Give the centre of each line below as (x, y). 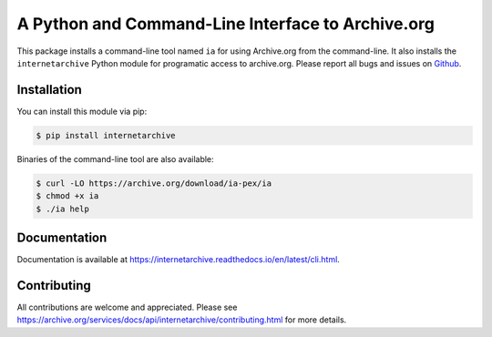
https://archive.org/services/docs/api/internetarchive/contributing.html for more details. (182, 320)
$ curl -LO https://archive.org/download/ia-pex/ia (154, 183)
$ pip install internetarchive (106, 135)
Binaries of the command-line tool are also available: (115, 158)
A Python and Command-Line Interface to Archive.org (225, 24)
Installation (49, 90)
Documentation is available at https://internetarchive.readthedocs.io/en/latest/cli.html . (179, 260)
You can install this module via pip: (82, 111)
